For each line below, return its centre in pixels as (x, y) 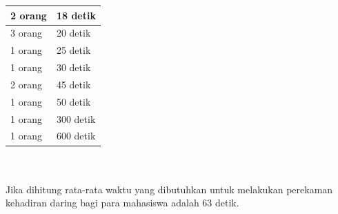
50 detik (73, 101)
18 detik (76, 15)
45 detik (73, 84)
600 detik (76, 136)
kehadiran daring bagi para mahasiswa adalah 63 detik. (122, 203)
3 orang (26, 33)
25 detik (73, 50)
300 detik (76, 118)
